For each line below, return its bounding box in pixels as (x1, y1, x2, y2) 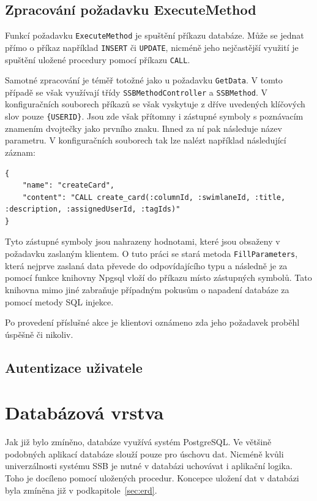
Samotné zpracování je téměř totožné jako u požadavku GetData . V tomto (5, 74, 283, 86)
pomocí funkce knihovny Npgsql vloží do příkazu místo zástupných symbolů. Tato (5, 271, 312, 284)
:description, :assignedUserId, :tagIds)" (5, 205, 181, 214)
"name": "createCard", (22, 181, 114, 190)
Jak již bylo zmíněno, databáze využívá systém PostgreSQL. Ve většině (5, 435, 272, 448)
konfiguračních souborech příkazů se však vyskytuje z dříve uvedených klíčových (5, 98, 305, 110)
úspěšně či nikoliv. (5, 327, 73, 340)
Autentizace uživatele (5, 358, 143, 377)
